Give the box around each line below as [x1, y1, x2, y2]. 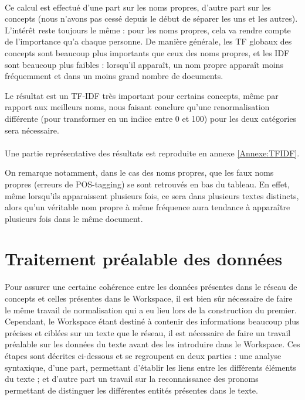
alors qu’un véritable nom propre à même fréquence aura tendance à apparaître [5, 201, 290, 213]
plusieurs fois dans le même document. [5, 212, 143, 224]
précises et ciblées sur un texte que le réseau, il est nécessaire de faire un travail [5, 326, 291, 339]
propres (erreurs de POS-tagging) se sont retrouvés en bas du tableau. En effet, [5, 177, 290, 190]
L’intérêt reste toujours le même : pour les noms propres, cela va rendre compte [5, 23, 291, 36]
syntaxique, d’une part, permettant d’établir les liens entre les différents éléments [5, 361, 296, 373]
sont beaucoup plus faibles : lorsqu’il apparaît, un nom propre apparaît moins [5, 58, 284, 70]
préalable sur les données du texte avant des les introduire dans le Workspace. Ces [5, 338, 300, 350]
